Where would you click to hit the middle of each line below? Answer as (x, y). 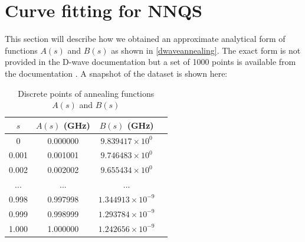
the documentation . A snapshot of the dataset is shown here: (116, 73)
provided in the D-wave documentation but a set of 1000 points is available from (150, 62)
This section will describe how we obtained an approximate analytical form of (145, 39)
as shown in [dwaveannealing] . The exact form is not (206, 50)
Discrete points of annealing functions (86, 93)
